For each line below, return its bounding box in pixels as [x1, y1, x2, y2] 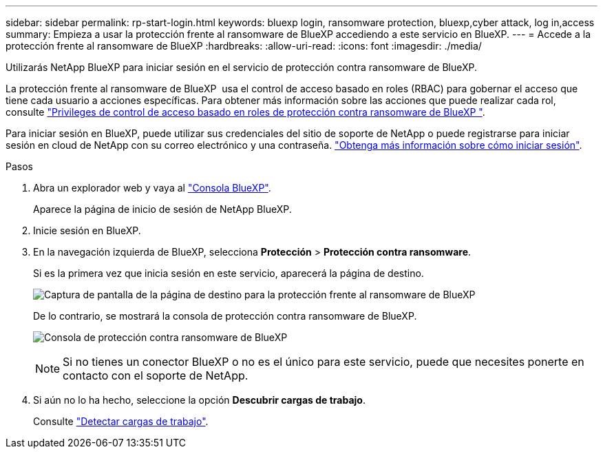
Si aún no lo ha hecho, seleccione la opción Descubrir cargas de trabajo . [33, 394, 366, 406]
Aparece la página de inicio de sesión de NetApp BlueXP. [33, 203, 292, 215]
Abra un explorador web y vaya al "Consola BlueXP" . [33, 182, 271, 194]
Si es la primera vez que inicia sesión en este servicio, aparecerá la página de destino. [33, 267, 424, 279]
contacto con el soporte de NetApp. [63, 369, 248, 382]
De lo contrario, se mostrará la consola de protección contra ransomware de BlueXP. [33, 310, 417, 322]
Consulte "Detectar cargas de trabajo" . [33, 415, 209, 427]
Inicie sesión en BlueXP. [33, 225, 141, 236]
